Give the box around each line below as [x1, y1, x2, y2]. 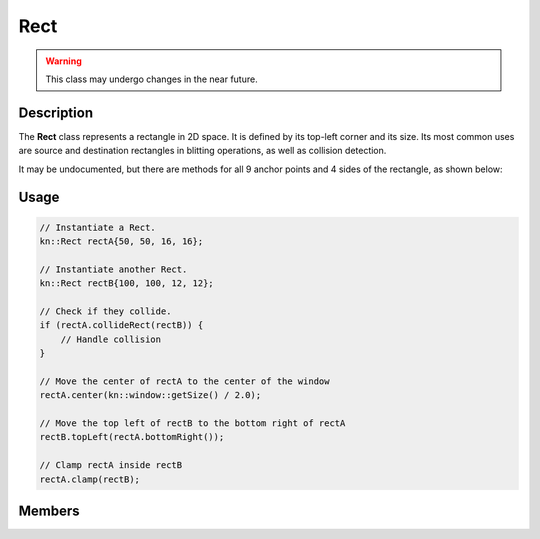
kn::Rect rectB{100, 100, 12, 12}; [39, 278, 214, 289]
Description [18, 104, 94, 121]
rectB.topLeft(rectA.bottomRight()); [39, 431, 225, 443]
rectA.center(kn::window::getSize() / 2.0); [39, 390, 262, 401]
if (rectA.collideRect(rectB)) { [39, 320, 204, 331]
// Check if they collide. [39, 305, 172, 317]
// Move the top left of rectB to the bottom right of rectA [39, 418, 346, 429]
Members [18, 503, 80, 520]
